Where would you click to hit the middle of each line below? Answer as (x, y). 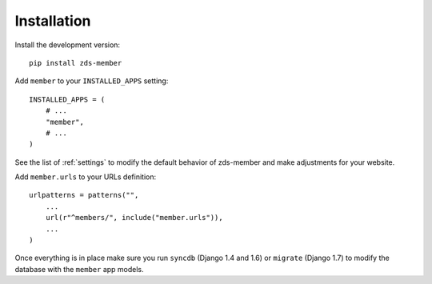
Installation (53, 21)
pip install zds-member (76, 63)
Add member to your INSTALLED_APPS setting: (92, 81)
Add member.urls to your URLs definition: (85, 177)
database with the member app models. (79, 269)
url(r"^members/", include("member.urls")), (134, 218)
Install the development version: (67, 45)
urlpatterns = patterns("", (84, 195)
